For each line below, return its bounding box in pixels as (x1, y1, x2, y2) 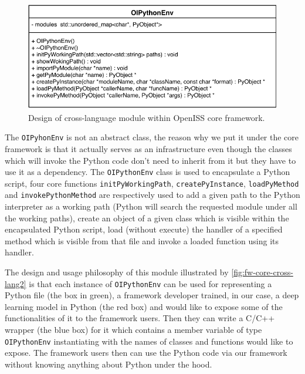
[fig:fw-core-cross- (231, 266, 293, 278)
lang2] (5, 277, 26, 289)
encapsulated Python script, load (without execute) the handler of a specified (5, 223, 283, 235)
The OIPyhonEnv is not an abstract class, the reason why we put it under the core (5, 131, 299, 143)
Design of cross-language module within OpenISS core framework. (28, 111, 265, 123)
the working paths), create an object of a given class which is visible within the (5, 211, 289, 224)
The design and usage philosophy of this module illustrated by (5, 266, 229, 278)
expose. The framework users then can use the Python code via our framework (5, 346, 287, 359)
